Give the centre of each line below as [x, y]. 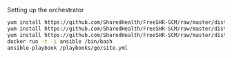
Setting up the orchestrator [46, 10]
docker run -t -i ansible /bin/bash [60, 41]
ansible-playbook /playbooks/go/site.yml [68, 48]
